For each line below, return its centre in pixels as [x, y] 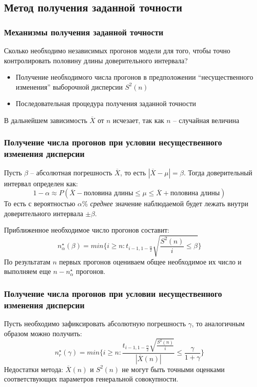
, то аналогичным [218, 323]
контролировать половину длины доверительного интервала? [96, 60]
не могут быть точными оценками [173, 369]
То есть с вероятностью [40, 203]
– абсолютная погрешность [71, 172]
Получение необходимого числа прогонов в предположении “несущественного [134, 77]
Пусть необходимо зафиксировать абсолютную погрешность [95, 323]
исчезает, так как [138, 120]
